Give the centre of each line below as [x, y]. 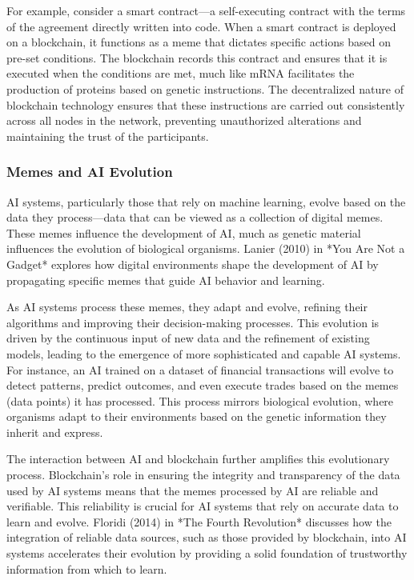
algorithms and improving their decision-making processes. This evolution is [193, 322]
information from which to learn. [87, 568]
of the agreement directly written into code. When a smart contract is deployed [201, 26]
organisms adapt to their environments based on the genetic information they [197, 416]
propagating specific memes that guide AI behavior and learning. [166, 280]
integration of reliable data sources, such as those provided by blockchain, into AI [207, 537]
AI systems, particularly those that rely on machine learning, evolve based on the [206, 201]
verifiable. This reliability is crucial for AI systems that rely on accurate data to [203, 506]
